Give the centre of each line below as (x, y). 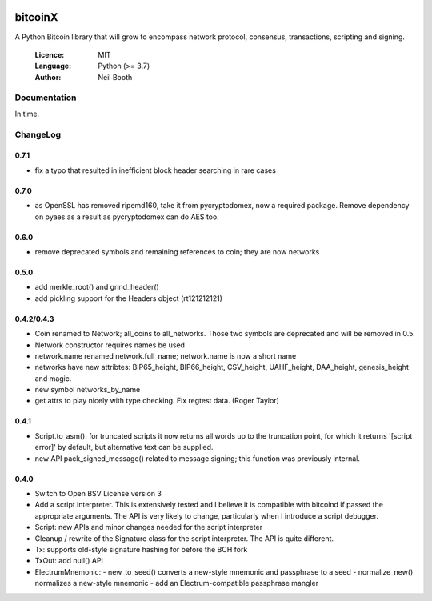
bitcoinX (36, 17)
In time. (27, 114)
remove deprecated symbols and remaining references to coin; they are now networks (177, 251)
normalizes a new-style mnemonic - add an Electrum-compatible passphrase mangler (177, 583)
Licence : (50, 54)
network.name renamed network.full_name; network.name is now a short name (166, 355)
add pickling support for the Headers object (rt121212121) (129, 298)
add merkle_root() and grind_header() (97, 287)
